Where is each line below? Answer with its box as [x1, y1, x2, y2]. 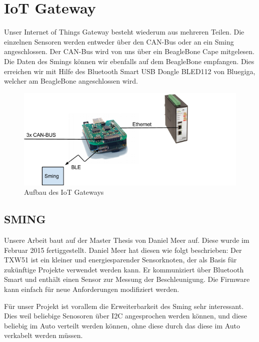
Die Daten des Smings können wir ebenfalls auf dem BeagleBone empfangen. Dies [4, 56, 254, 66]
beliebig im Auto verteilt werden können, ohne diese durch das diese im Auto [4, 320, 240, 330]
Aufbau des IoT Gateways [24, 187, 104, 197]
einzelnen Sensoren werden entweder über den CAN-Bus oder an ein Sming [4, 36, 234, 47]
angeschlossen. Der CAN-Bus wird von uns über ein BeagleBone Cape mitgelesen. [4, 46, 255, 57]
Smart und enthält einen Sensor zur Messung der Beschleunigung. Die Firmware [4, 274, 250, 284]
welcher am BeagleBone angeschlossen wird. [4, 76, 138, 86]
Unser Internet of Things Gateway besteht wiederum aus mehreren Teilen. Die [4, 27, 244, 37]
